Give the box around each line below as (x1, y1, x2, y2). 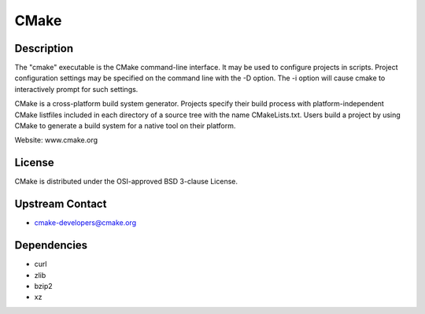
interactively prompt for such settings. (14, 84, 139, 94)
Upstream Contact (14, 198, 107, 211)
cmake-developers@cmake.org (34, 218, 137, 227)
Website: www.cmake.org (14, 135, 98, 145)
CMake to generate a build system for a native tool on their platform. (14, 121, 236, 131)
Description (14, 42, 74, 55)
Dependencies (14, 238, 88, 252)
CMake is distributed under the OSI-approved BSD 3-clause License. (14, 177, 238, 187)
